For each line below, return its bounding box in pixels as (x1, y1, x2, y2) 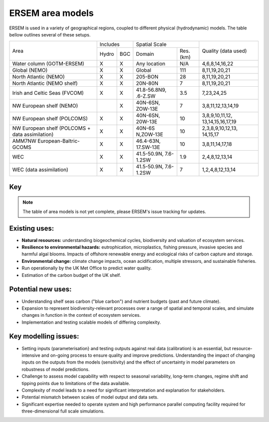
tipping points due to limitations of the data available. (21, 380, 131, 386)
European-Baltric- (37, 138, 80, 145)
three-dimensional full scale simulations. (21, 408, 105, 414)
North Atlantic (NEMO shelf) (12, 80, 78, 87)
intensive (21, 352, 41, 358)
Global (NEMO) (12, 67, 48, 74)
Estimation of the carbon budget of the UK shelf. (21, 272, 122, 278)
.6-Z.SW (136, 93, 156, 100)
